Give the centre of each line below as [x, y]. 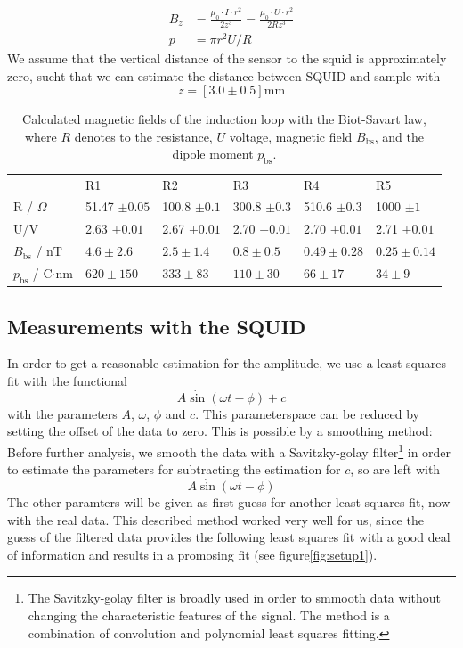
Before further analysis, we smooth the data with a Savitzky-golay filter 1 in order [229, 450]
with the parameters [62, 413]
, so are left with [395, 469]
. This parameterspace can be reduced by [308, 413]
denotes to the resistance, [143, 136]
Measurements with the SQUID [157, 326]
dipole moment [213, 154]
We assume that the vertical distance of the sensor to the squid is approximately [227, 58]
